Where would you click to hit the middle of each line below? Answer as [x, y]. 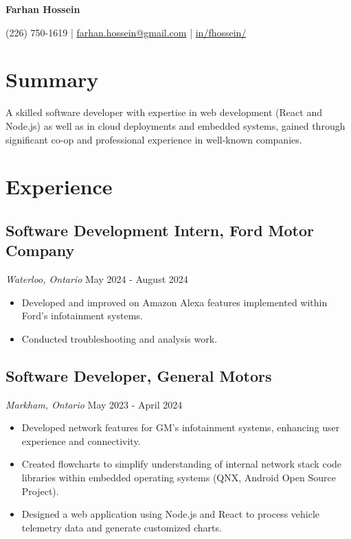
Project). [40, 491]
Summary [52, 79]
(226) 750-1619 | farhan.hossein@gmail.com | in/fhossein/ [126, 32]
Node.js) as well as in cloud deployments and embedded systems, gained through [175, 125]
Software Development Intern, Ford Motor [160, 230]
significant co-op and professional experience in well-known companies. [154, 139]
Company [40, 250]
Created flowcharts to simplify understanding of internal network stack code [182, 464]
